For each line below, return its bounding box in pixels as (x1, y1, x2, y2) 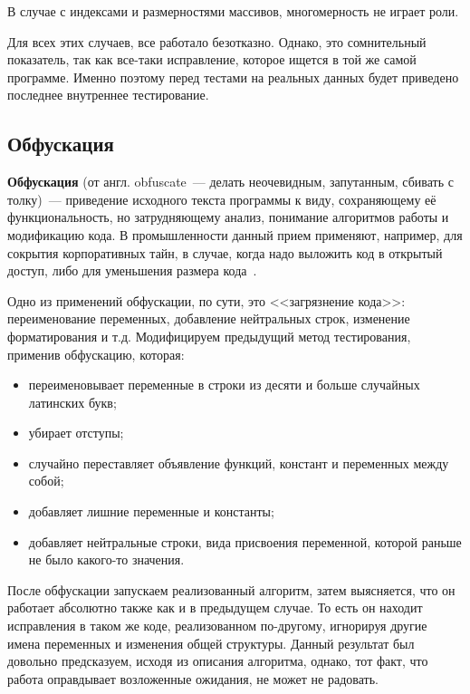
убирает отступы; (28, 423, 124, 442)
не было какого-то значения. (28, 550, 185, 569)
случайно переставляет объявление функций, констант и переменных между (28, 453, 449, 472)
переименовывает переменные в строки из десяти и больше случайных (28, 375, 420, 394)
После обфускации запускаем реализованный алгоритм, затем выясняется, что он (7, 580, 456, 599)
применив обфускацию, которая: (7, 344, 185, 363)
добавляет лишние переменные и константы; (28, 502, 274, 521)
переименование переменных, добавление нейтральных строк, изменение (7, 309, 410, 328)
